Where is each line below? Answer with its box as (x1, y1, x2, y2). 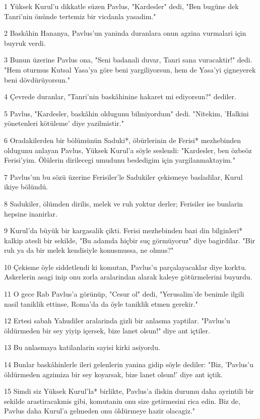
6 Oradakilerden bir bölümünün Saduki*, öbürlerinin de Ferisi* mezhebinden (4, 134, 241, 145)
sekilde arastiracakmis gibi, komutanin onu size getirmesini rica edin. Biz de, (4, 395, 240, 406)
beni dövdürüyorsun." (4, 74, 71, 85)
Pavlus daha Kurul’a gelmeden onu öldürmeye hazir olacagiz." (4, 405, 195, 416)
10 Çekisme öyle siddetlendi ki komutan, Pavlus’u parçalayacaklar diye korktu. (4, 261, 247, 272)
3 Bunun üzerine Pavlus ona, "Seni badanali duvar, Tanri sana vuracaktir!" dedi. (4, 54, 252, 65)
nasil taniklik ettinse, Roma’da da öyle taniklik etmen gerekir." (4, 298, 198, 309)
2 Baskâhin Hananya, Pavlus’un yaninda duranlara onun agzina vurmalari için (4, 28, 246, 38)
